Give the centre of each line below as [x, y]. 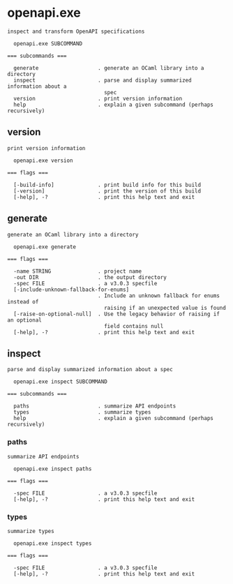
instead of [23, 301]
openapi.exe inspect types [53, 543]
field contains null [134, 326]
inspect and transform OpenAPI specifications [76, 31]
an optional [24, 320]
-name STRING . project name [77, 271]
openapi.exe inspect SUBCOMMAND [61, 382]
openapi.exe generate [45, 247]
